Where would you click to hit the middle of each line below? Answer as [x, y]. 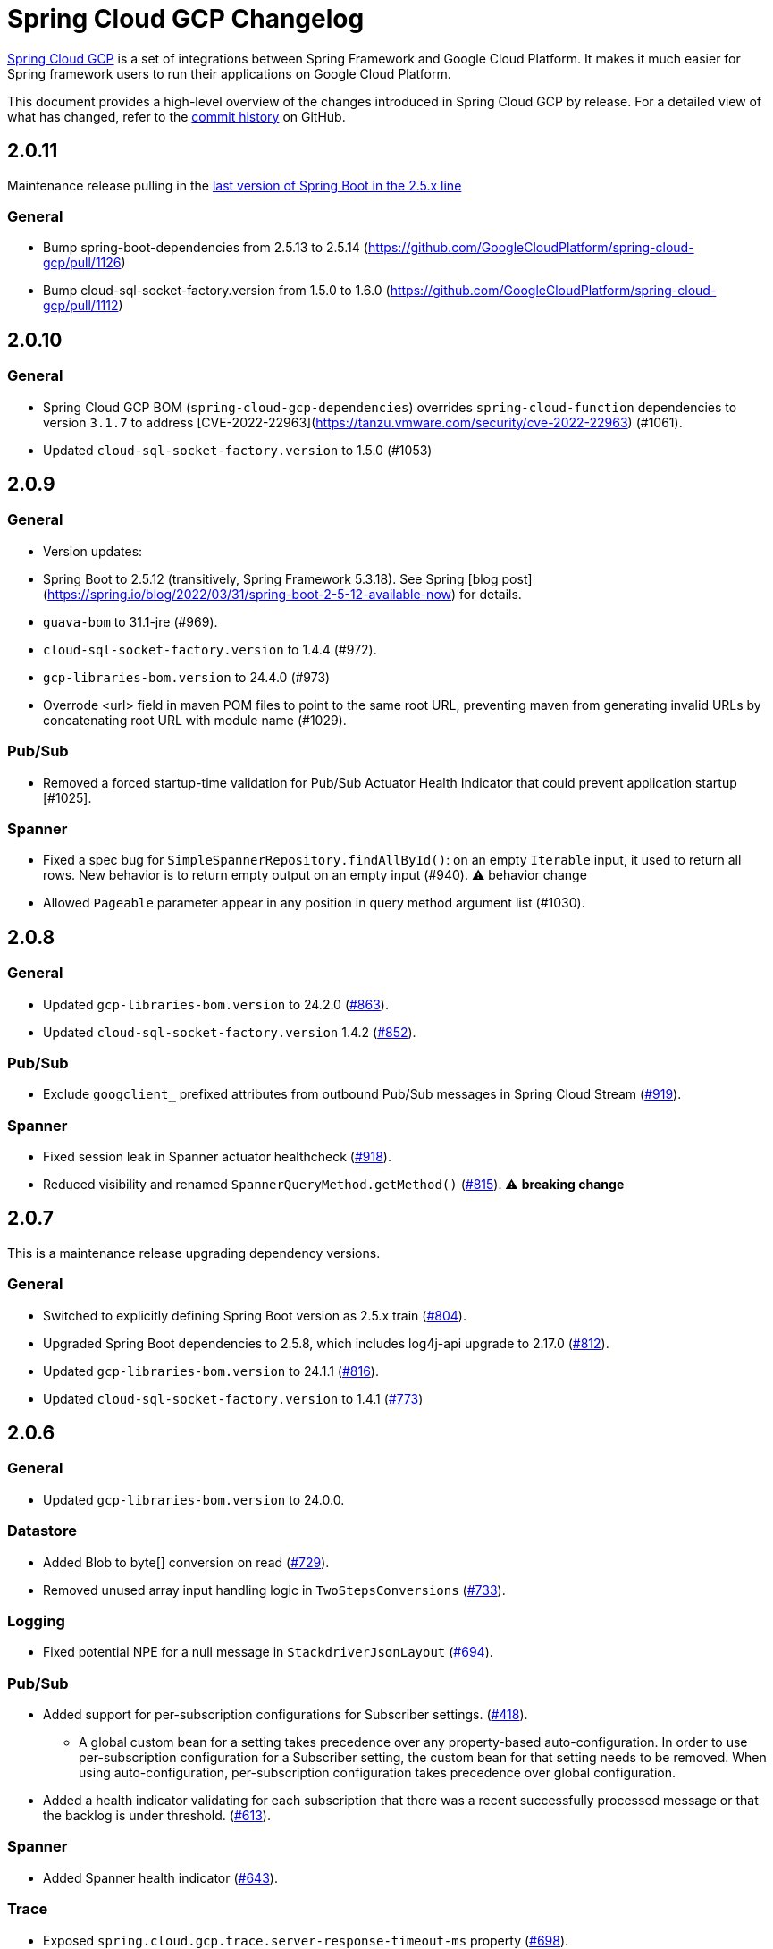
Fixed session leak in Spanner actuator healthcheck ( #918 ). [217, 1156]
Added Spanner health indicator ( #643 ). [160, 1877]
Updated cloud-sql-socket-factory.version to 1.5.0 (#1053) [238, 450]
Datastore [42, 1531]
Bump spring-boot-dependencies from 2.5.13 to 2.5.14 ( [206, 248]
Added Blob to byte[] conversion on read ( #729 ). [186, 1562]
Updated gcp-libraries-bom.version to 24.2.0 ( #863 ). [216, 1004]
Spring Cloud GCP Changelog [186, 19]
